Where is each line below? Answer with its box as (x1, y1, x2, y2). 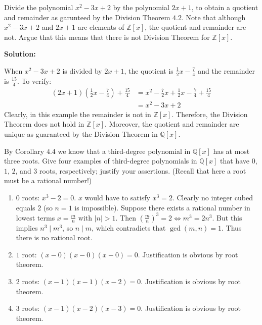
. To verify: (17, 75, 52, 86)
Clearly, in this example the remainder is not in (4, 109, 151, 119)
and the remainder (198, 65, 255, 76)
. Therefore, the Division (171, 109, 248, 119)
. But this (212, 212, 242, 223)
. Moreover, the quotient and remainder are (105, 119, 239, 129)
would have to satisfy (84, 192, 150, 202)
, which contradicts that (92, 222, 166, 233)
